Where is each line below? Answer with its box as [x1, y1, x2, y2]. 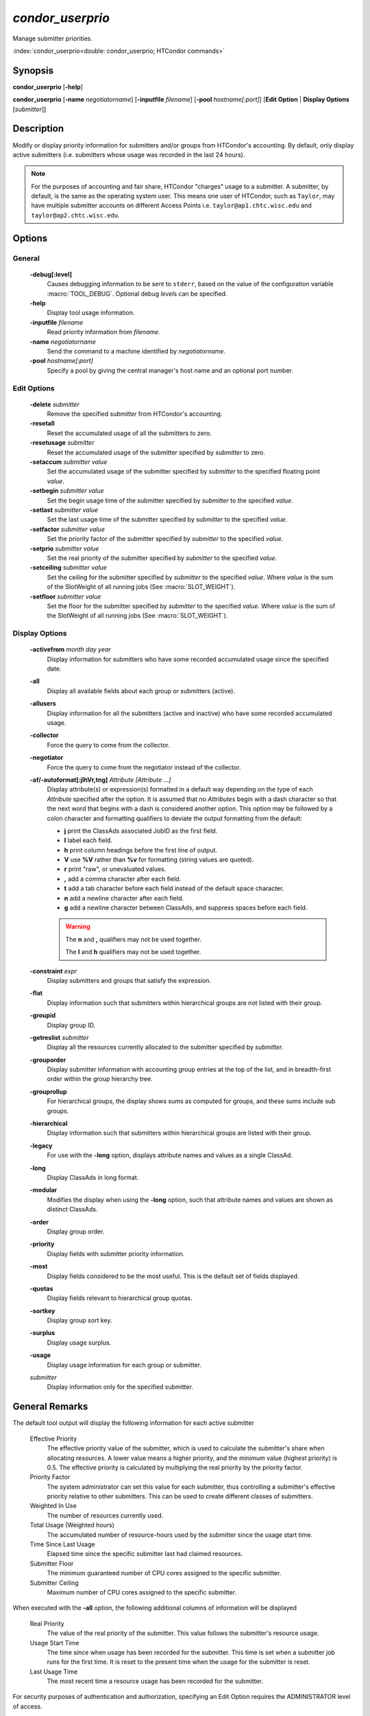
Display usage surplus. [47, 1338, 112, 1347]
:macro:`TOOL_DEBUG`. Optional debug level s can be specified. [47, 289, 227, 298]
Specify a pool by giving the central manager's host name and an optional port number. [47, 366, 294, 374]
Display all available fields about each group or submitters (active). [47, 686, 236, 695]
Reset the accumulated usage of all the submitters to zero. [47, 429, 212, 437]
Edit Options [12, 383, 55, 393]
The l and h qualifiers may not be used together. [65, 948, 201, 956]
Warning [65, 923, 90, 931]
